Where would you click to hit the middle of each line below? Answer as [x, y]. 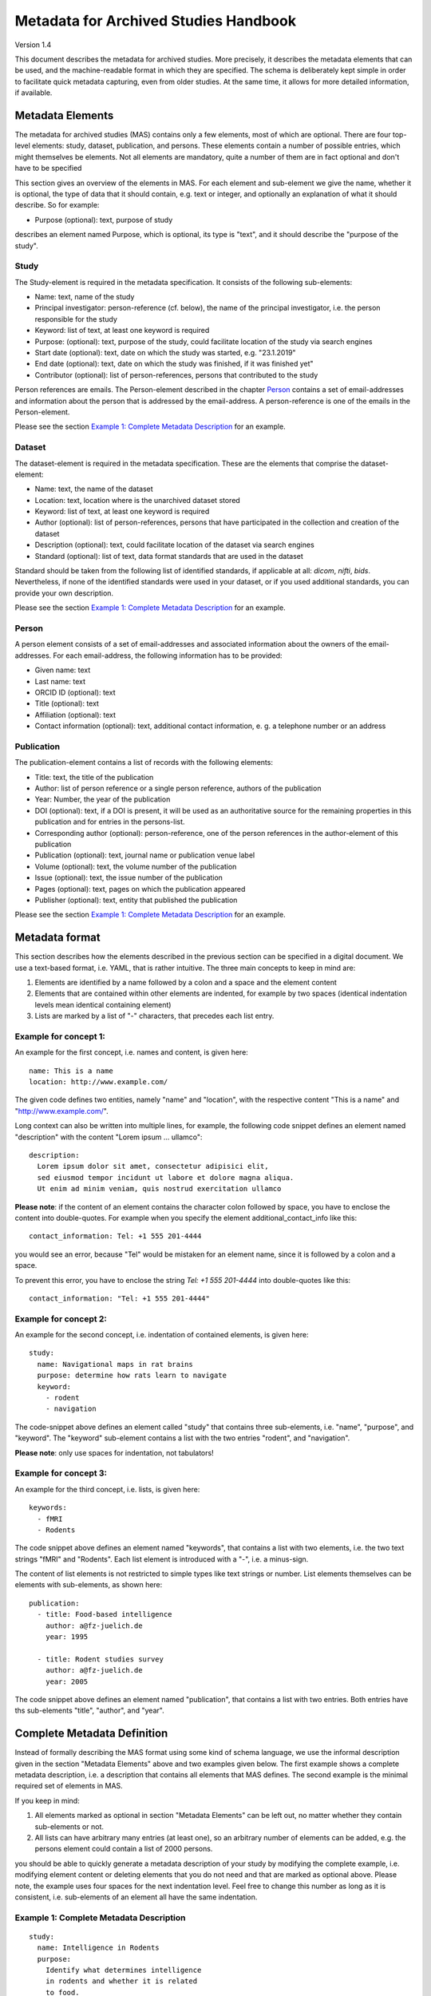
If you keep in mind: [47, 1800]
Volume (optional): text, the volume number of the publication [136, 866]
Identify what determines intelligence [123, 1970]
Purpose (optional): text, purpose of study [104, 220]
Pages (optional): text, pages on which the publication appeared [140, 889]
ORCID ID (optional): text [75, 692]
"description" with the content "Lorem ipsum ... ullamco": [109, 1137]
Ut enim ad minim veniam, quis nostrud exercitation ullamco [159, 1189]
